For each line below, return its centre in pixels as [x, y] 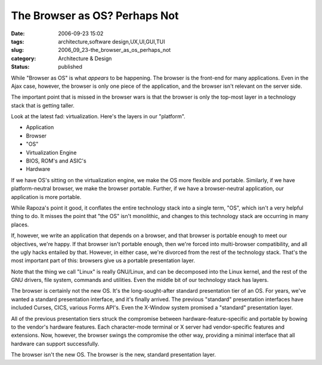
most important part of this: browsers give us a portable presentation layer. [103, 260]
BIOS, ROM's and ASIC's [56, 161]
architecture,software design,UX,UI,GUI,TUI [112, 41]
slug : [17, 50]
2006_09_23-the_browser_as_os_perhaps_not [114, 50]
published [70, 67]
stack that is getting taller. [43, 105]
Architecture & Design [85, 58]
